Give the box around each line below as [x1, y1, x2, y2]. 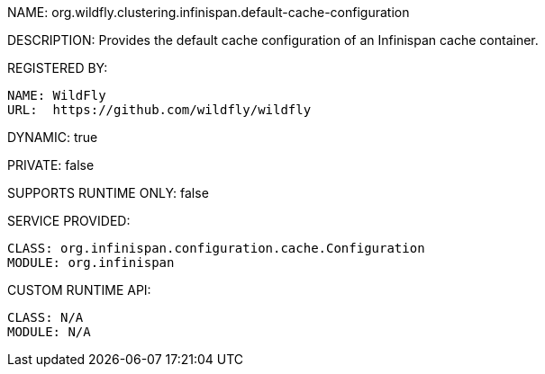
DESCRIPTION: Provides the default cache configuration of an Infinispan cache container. [7, 32, 539, 48]
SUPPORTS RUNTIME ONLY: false [7, 185, 209, 200]
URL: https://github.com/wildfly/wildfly [7, 102, 312, 117]
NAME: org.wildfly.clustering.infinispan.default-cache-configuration [7, 4, 410, 20]
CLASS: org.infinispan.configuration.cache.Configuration [7, 241, 425, 255]
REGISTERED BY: [7, 60, 108, 76]
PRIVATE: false [7, 157, 95, 173]
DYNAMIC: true [7, 129, 98, 145]
